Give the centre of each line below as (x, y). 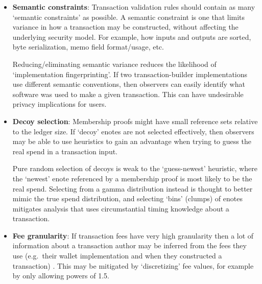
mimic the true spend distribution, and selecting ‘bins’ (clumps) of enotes (127, 198)
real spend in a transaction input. (65, 151)
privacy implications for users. (59, 104)
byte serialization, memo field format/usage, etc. (88, 47)
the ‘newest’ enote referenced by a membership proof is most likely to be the (132, 178)
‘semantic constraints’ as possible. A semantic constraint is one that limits (129, 17)
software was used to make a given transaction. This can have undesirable (128, 94)
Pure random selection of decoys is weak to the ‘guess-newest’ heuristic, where (135, 168)
